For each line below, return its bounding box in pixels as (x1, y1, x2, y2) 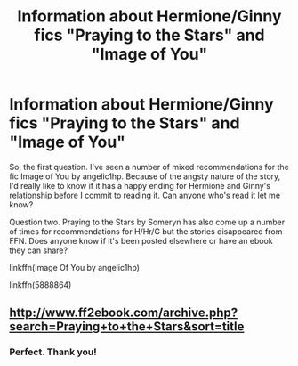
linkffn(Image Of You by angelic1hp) (9, 262, 141, 272)
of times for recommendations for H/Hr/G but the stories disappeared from (9, 225, 283, 237)
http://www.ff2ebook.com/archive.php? (9, 305, 238, 321)
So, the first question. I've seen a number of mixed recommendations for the (9, 161, 289, 172)
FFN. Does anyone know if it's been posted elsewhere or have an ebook (9, 235, 273, 246)
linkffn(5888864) (9, 279, 72, 290)
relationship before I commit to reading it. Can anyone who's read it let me (9, 190, 281, 200)
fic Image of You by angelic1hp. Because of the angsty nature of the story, (9, 171, 281, 182)
